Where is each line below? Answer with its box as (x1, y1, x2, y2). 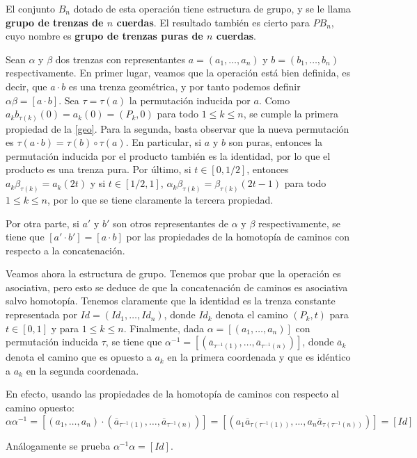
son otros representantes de (112, 215, 229, 230)
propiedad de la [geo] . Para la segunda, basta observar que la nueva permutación (6, 121, 349, 136)
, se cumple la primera (243, 106, 338, 121)
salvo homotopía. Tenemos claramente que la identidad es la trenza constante (6, 293, 336, 308)
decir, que (6, 79, 47, 93)
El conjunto (6, 1, 55, 15)
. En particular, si (125, 135, 202, 149)
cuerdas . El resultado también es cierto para (116, 15, 310, 29)
